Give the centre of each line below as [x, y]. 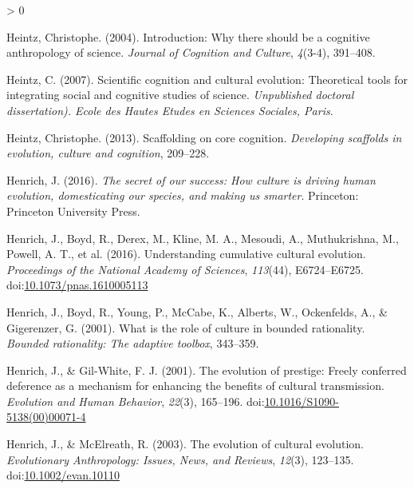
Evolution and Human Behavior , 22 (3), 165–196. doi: [136, 401]
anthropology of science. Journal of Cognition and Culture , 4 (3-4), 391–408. [191, 52]
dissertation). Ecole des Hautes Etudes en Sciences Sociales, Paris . [170, 110]
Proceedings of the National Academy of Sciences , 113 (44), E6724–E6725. [185, 269]
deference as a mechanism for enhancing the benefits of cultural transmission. [195, 386]
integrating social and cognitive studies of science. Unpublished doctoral [180, 95]
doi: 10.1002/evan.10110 [63, 475]
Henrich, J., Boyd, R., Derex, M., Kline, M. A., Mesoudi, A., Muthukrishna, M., [203, 238]
